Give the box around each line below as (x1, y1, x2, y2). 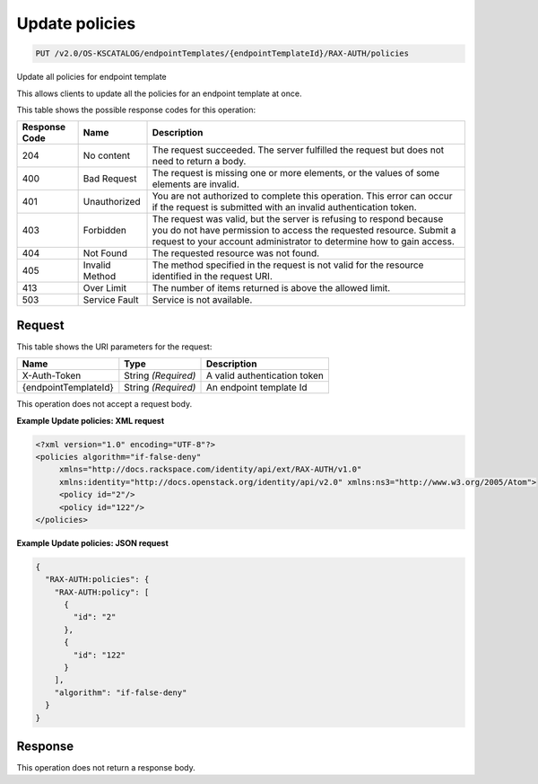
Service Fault (82, 294, 139, 306)
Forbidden (82, 225, 127, 237)
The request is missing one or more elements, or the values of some (152, 167, 440, 180)
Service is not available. (152, 294, 253, 306)
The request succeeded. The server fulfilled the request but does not (152, 144, 444, 156)
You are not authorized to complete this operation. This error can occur (152, 189, 453, 202)
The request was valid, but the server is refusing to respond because (152, 213, 444, 225)
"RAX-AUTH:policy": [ (54, 586, 150, 597)
